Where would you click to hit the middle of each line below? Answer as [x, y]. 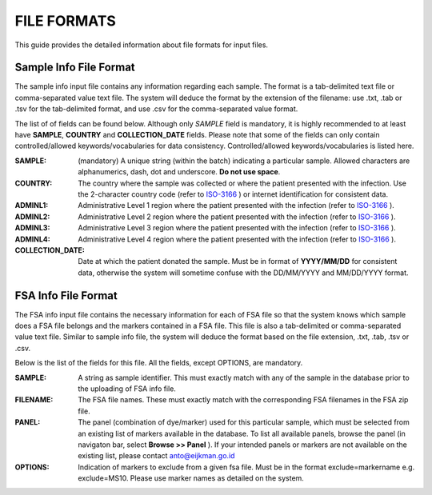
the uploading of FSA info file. [127, 389]
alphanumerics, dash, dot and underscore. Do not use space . [179, 172]
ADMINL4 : [33, 239]
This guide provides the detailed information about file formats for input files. [141, 45]
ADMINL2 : [32, 217]
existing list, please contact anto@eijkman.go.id [156, 456]
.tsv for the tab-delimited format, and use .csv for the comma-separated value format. [156, 109]
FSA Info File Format [66, 295]
